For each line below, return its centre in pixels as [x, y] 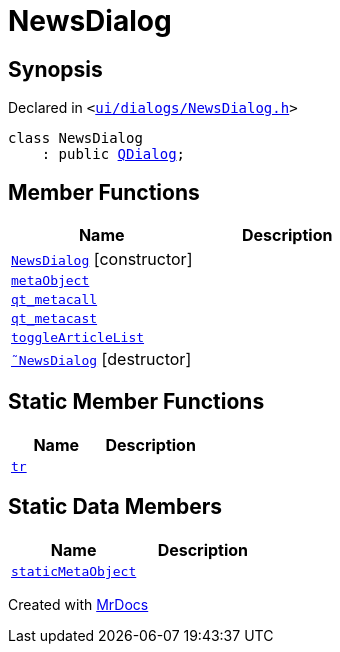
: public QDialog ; [113, 154]
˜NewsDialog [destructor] [101, 359]
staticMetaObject [74, 571]
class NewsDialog [75, 138]
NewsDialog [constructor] [102, 259]
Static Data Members [115, 507]
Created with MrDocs [78, 604]
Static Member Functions [136, 402]
